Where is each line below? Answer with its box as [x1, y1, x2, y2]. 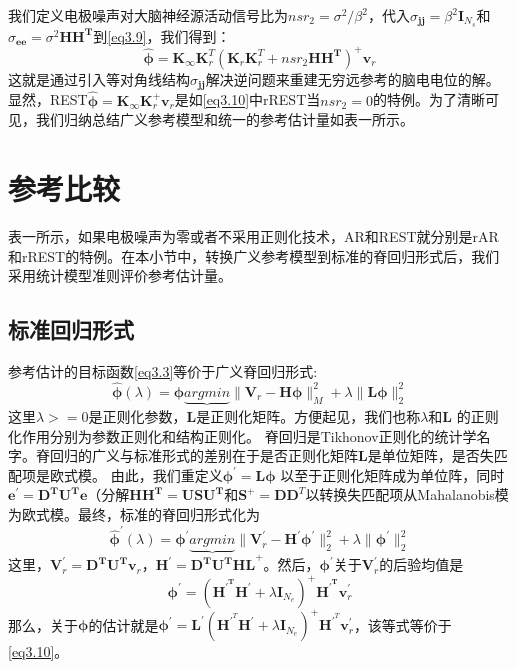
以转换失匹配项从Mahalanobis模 [305, 484, 509, 505]
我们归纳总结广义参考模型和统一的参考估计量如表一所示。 [35, 109, 414, 130]
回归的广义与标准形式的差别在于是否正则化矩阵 [49, 445, 358, 466]
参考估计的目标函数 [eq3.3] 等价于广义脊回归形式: [8, 360, 318, 381]
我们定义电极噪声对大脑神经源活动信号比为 [8, 5, 288, 25]
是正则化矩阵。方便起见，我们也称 [196, 405, 421, 426]
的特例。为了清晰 [372, 89, 485, 110]
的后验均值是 [379, 554, 464, 575]
